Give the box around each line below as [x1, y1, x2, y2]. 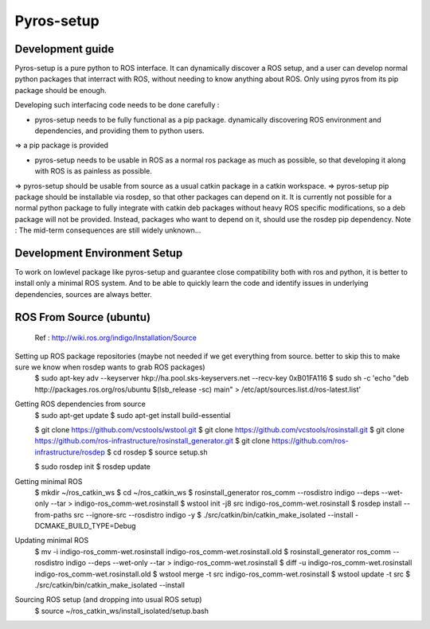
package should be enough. [14, 85, 107, 95]
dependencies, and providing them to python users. [34, 126, 205, 135]
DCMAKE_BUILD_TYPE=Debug [34, 522, 136, 531]
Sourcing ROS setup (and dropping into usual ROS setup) [14, 595, 202, 604]
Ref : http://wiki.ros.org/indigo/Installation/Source [34, 333, 197, 342]
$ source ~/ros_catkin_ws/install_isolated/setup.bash [34, 606, 209, 615]
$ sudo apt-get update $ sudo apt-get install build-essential [34, 410, 231, 420]
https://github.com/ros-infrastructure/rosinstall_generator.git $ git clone [34, 436, 271, 446]
